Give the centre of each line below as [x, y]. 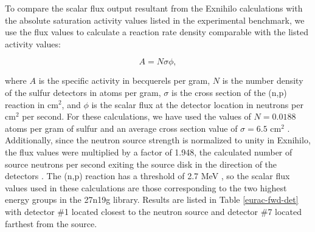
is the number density [263, 80]
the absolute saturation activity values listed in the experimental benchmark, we [155, 20]
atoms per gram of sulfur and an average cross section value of [121, 128]
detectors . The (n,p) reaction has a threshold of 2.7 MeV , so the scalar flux [147, 176]
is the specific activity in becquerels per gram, [124, 80]
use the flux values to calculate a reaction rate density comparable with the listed [157, 32]
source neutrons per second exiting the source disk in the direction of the [141, 164]
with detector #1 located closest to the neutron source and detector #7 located [153, 211]
